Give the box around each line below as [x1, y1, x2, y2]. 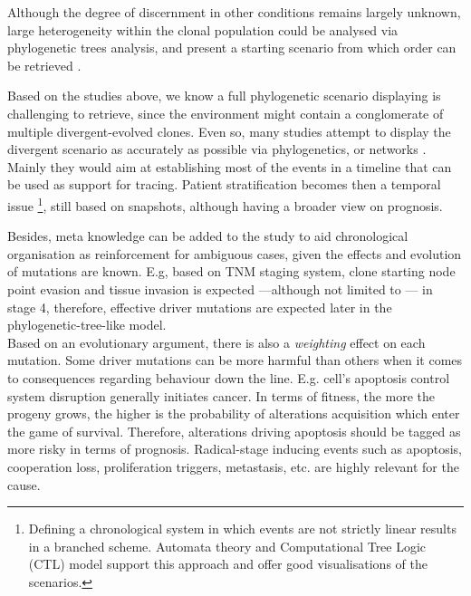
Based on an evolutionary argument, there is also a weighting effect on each [7, 332, 426, 351]
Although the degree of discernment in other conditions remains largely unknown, [7, 3, 461, 21]
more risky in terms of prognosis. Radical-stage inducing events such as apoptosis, [7, 439, 462, 458]
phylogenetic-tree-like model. [7, 315, 167, 334]
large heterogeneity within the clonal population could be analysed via [7, 20, 399, 39]
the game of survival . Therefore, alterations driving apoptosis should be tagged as [7, 421, 461, 440]
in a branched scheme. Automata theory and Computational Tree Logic [28, 536, 427, 555]
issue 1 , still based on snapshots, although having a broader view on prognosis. [7, 193, 443, 215]
